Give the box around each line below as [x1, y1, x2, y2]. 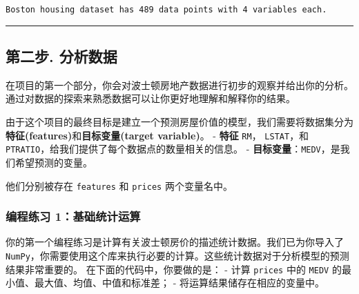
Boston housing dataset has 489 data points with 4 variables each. [6, 5, 327, 14]
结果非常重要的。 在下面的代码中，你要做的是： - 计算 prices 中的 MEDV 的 [6, 262, 342, 276]
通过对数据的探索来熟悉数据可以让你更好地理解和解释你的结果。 [6, 91, 295, 106]
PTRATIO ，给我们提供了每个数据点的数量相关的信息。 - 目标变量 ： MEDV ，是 [6, 141, 340, 156]
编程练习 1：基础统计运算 [6, 208, 141, 225]
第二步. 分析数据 [6, 46, 117, 67]
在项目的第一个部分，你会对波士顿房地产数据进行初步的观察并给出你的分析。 [6, 77, 353, 92]
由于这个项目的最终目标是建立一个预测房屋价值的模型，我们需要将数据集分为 [6, 115, 353, 129]
